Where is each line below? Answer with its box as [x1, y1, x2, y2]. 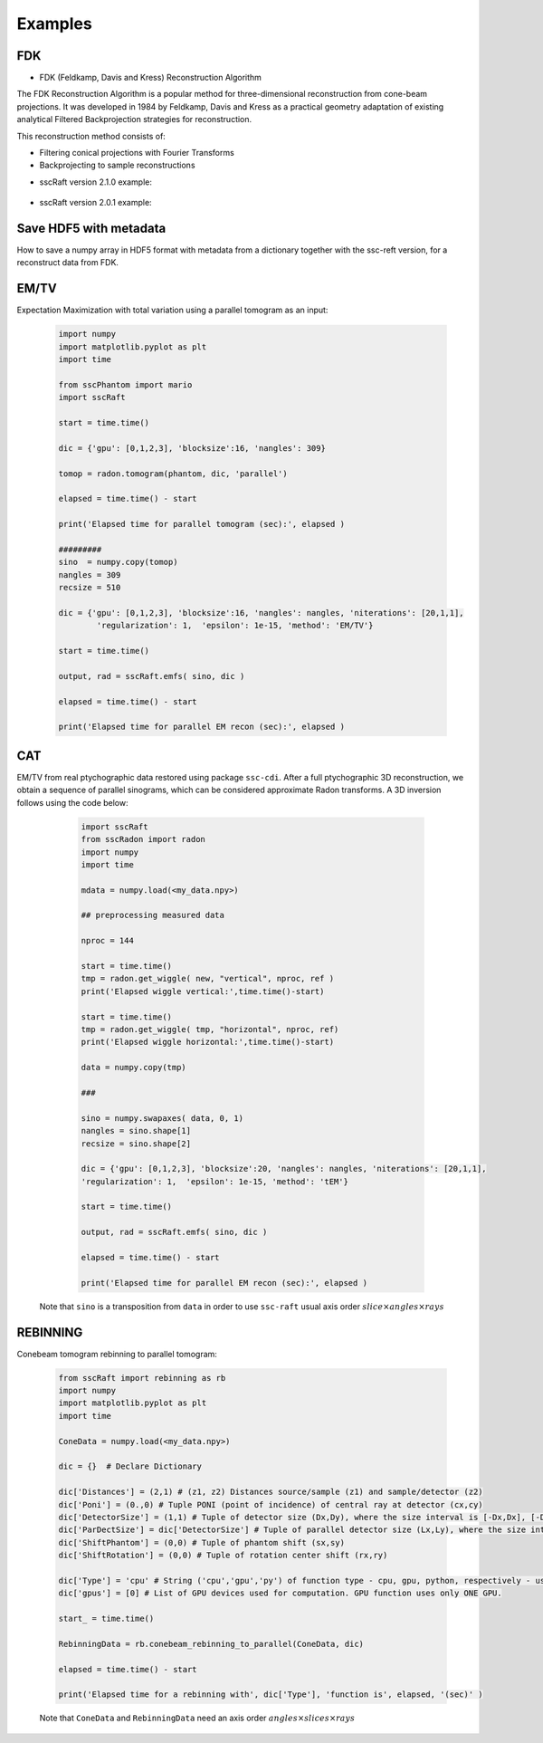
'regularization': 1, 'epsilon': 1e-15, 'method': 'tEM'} [81, 1176, 348, 1186]
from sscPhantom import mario [58, 379, 193, 389]
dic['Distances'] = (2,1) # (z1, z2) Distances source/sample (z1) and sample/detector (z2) [58, 1487, 483, 1498]
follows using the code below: [16, 797, 129, 808]
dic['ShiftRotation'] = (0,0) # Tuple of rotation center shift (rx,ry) [58, 1550, 388, 1561]
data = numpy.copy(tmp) [81, 1062, 187, 1073]
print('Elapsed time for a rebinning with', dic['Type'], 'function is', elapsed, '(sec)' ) [58, 1690, 483, 1700]
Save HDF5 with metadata [16, 221, 167, 235]
